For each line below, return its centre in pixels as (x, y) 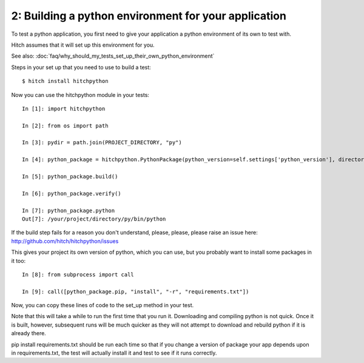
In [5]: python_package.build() (70, 177)
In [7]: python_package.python (69, 210)
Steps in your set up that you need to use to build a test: (81, 67)
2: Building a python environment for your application (149, 16)
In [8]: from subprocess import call (78, 275)
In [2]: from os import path (65, 125)
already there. (29, 333)
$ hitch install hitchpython (65, 81)
